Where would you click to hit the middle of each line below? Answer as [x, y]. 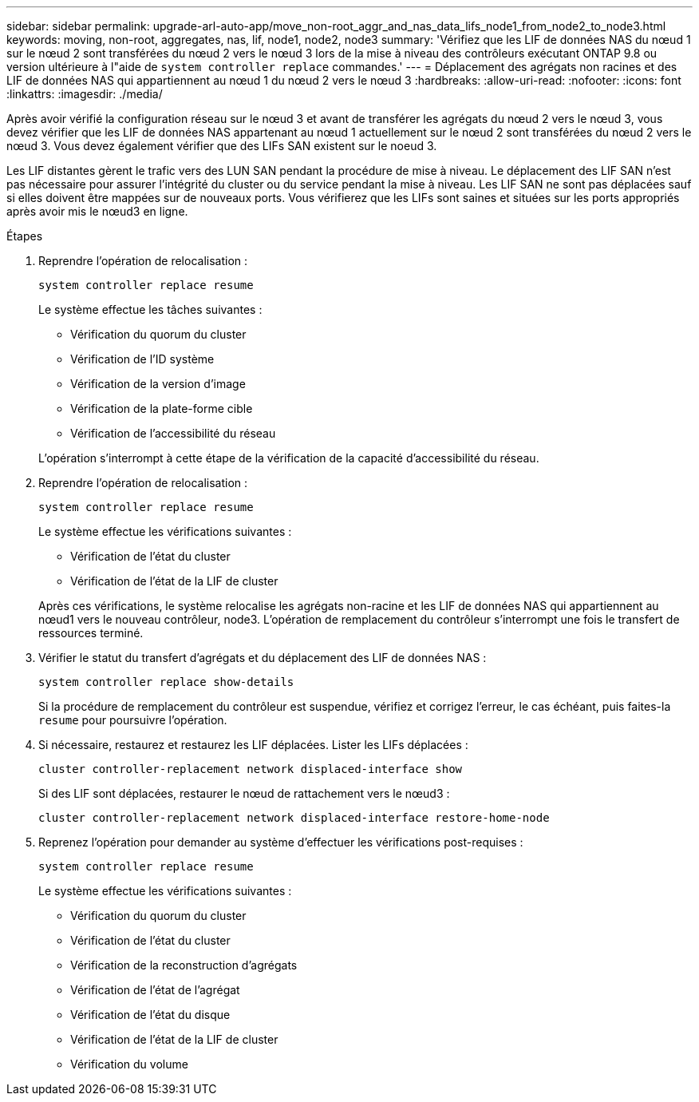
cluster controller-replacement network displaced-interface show [251, 769]
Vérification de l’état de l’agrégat [155, 990]
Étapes [25, 236]
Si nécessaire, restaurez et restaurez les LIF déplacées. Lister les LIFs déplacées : [253, 745]
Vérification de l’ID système [142, 359]
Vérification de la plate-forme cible [162, 408]
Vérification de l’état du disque [150, 1015]
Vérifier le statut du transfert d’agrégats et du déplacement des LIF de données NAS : [263, 658]
